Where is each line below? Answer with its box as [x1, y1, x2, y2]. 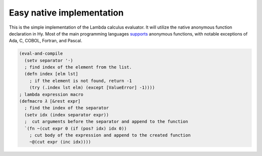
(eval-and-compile [19, 51, 63, 56]
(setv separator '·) [24, 57, 73, 63]
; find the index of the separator [24, 105, 109, 111]
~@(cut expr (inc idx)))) [29, 139, 91, 145]
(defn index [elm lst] [24, 71, 79, 77]
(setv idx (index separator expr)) [24, 112, 109, 118]
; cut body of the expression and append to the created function [29, 133, 191, 138]
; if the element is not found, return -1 [29, 78, 132, 84]
